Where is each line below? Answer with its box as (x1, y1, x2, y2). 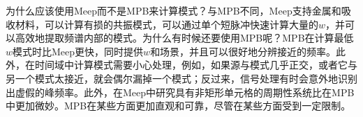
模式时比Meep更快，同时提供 (13, 44, 144, 58)
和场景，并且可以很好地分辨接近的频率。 (150, 44, 336, 58)
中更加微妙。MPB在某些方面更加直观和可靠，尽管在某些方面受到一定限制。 (6, 98, 351, 113)
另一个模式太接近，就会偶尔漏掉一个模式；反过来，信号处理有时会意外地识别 (6, 71, 357, 85)
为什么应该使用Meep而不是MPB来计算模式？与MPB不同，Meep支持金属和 (6, 3, 341, 17)
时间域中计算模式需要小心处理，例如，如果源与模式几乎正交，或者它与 (34, 57, 357, 72)
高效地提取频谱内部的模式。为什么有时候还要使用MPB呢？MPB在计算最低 (15, 30, 354, 45)
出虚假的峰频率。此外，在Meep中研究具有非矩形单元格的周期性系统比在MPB (6, 84, 355, 99)
